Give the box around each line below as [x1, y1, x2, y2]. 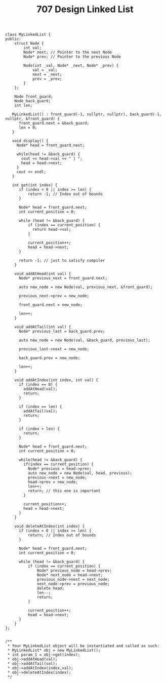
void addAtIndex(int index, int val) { [14, 378, 99, 383]
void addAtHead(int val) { [14, 271, 71, 276]
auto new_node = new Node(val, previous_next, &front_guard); [18, 285, 153, 290]
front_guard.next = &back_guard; [18, 120, 90, 126]
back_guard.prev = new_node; [18, 355, 80, 360]
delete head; [37, 586, 65, 591]
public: [5, 36, 22, 42]
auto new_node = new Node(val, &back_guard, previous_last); [18, 338, 151, 343]
